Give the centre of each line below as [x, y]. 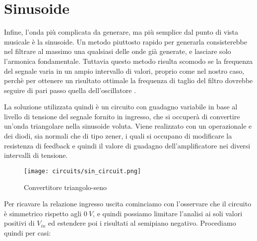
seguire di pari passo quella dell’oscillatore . [70, 90]
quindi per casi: [28, 232]
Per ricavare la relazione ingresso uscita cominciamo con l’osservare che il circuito [128, 204]
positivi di [19, 223]
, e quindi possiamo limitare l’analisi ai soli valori [168, 213]
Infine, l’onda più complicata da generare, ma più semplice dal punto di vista [121, 32]
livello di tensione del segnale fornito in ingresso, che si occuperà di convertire [122, 116]
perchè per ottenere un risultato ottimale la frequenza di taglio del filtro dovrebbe [128, 80]
